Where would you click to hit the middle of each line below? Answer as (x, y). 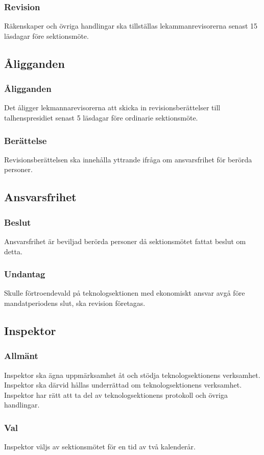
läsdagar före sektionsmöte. (46, 35)
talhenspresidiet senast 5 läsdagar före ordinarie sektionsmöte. (101, 117)
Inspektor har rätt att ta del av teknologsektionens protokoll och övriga (116, 394)
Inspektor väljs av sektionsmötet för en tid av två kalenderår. (100, 447)
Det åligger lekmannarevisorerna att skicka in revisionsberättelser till (112, 107)
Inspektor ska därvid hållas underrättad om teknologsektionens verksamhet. (123, 385)
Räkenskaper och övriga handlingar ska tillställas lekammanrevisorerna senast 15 (131, 26)
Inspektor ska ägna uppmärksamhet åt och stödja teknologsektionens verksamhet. (132, 375)
